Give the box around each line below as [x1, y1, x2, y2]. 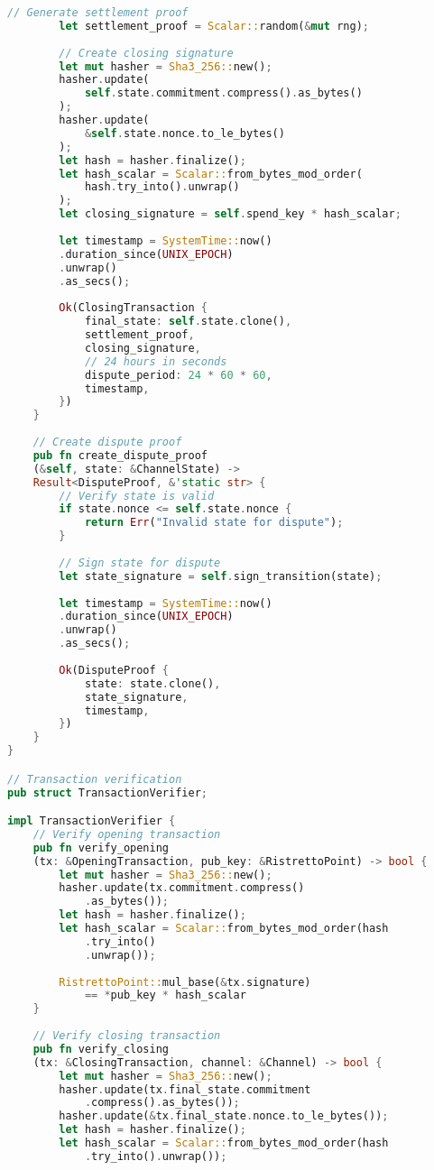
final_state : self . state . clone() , [84, 315, 292, 328]
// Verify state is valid [59, 489, 215, 502]
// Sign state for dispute [59, 556, 221, 569]
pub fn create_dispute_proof [32, 448, 208, 462]
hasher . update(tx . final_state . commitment [59, 1082, 311, 1096]
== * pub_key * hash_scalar [84, 989, 246, 1002]
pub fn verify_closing [32, 1042, 170, 1055]
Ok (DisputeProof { [59, 663, 170, 677]
